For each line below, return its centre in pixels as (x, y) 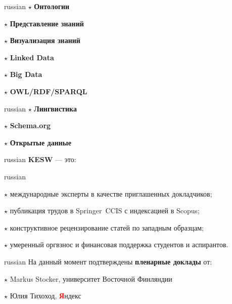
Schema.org (30, 125)
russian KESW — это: (40, 159)
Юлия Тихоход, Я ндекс (45, 296)
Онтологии (52, 6)
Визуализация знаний (45, 40)
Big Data (26, 74)
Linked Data (32, 57)
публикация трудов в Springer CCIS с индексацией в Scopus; (105, 211)
